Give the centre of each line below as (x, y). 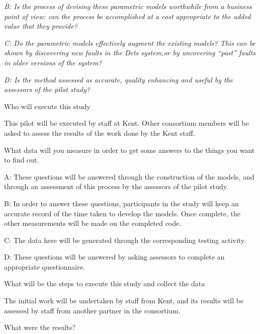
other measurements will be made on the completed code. (93, 223)
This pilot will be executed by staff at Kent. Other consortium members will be (126, 123)
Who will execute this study (47, 106)
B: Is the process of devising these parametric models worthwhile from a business (128, 6)
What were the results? (40, 327)
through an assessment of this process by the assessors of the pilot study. (116, 186)
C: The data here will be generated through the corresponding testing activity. (125, 240)
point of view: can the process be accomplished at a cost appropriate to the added (127, 16)
